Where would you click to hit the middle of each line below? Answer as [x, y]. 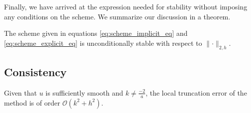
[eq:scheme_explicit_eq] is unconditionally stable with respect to [103, 43]
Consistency [36, 71]
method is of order [32, 102]
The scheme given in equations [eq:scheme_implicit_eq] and [96, 33]
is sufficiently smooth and [84, 92]
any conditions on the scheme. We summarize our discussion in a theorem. [117, 16]
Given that [21, 92]
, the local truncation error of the [196, 92]
